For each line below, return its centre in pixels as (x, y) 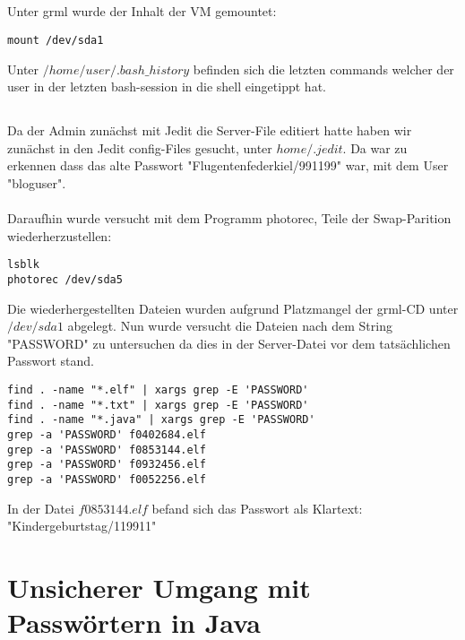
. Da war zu (375, 147)
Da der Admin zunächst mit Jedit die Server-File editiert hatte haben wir (210, 130)
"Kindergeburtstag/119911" (82, 526)
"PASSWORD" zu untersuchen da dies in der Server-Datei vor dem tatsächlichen (229, 343)
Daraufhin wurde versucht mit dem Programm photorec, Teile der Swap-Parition (229, 218)
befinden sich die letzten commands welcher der (323, 69)
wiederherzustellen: (60, 235)
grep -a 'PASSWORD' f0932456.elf (107, 465)
